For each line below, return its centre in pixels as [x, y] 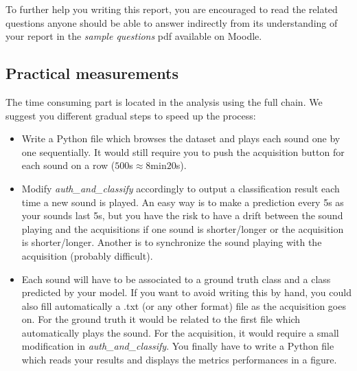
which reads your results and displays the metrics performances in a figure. [179, 360]
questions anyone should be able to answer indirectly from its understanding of [172, 22]
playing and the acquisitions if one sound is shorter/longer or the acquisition [183, 228]
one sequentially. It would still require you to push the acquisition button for [183, 151]
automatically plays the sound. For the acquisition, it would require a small [180, 332]
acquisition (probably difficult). [87, 255]
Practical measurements [92, 73]
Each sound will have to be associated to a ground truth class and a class [176, 279]
